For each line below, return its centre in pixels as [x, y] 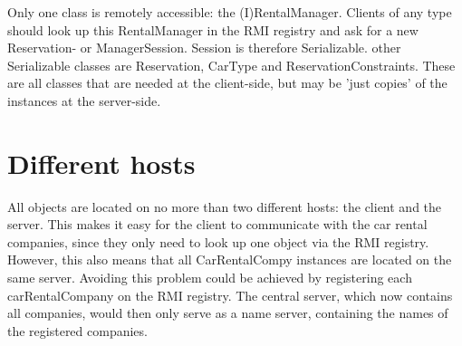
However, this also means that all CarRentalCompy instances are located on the [230, 259]
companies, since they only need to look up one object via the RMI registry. [218, 241]
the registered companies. [77, 330]
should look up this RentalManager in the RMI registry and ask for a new [213, 29]
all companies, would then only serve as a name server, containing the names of [228, 313]
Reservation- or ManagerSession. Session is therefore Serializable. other [204, 48]
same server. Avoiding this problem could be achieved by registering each [210, 278]
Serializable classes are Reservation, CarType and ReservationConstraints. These [231, 65]
